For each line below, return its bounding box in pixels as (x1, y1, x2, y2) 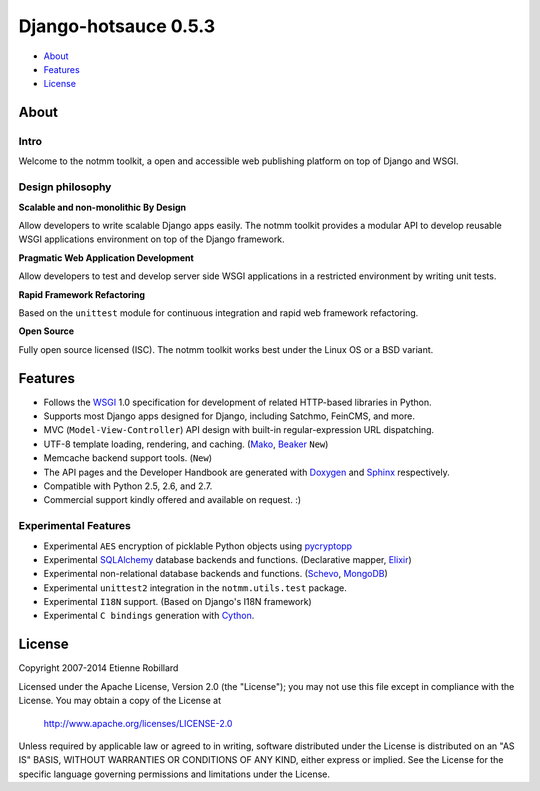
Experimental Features (18, 519, 132, 533)
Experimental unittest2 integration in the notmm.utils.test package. (43, 581, 347, 594)
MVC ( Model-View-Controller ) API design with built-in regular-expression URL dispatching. (43, 424, 435, 436)
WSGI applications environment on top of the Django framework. (18, 233, 285, 245)
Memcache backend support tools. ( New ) (43, 452, 213, 464)
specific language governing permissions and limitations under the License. (18, 768, 330, 780)
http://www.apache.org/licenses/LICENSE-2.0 (43, 717, 233, 729)
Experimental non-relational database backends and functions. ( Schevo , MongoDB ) (43, 568, 389, 580)
